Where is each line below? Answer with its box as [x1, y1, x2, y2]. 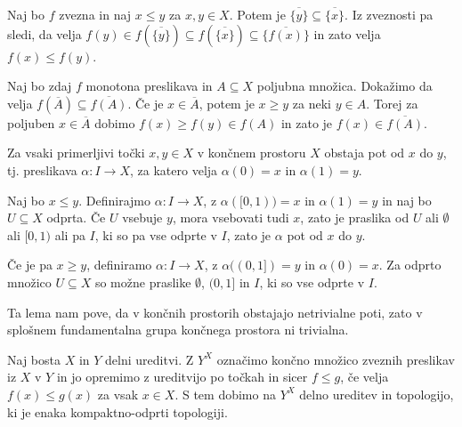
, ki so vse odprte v [259, 272, 365, 291]
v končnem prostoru [197, 143, 306, 162]
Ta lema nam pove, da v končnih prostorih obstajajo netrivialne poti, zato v [7, 302, 423, 321]
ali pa [54, 225, 85, 244]
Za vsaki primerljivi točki [7, 143, 145, 162]
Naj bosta [7, 350, 61, 368]
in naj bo [382, 190, 432, 209]
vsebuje [122, 208, 163, 227]
